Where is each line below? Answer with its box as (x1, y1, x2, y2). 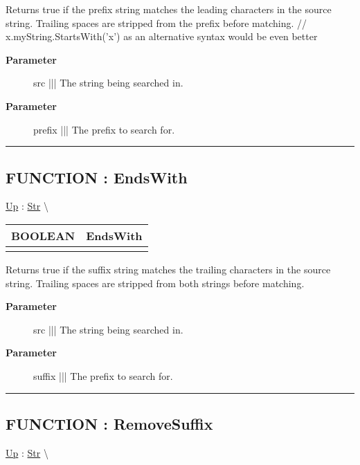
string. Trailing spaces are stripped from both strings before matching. (6, 275, 305, 290)
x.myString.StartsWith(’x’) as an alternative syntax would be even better (6, 29, 318, 44)
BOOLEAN (11, 227, 75, 244)
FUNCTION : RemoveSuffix (6, 412, 213, 434)
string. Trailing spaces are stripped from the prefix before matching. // (6, 15, 307, 30)
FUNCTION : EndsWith (6, 166, 188, 188)
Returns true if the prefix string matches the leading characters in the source (6, 2, 332, 16)
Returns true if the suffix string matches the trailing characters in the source (6, 262, 331, 276)
